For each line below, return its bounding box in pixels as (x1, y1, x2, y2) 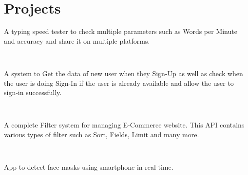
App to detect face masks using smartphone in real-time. (4, 162, 173, 172)
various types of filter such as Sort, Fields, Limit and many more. (4, 129, 199, 139)
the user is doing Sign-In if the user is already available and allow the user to (4, 78, 234, 88)
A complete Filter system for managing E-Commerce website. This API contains (4, 120, 245, 130)
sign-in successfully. (4, 87, 62, 97)
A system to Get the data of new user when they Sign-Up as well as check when (4, 68, 243, 78)
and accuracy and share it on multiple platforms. (4, 35, 150, 46)
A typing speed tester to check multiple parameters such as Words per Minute (4, 26, 237, 36)
